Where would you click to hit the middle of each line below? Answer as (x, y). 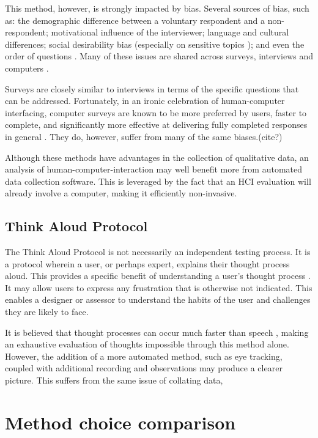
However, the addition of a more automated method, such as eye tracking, (144, 356)
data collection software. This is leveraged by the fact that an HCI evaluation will (158, 181)
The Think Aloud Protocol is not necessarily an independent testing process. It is (158, 252)
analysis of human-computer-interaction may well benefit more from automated (154, 169)
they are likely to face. (47, 312)
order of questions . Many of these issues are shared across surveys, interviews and (159, 56)
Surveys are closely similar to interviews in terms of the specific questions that (152, 88)
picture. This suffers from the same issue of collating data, (114, 380)
